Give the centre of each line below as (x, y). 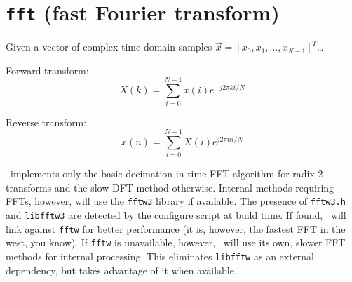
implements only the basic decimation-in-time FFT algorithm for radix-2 (167, 174)
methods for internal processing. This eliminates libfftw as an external (160, 256)
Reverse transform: (46, 122)
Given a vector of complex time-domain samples (109, 47)
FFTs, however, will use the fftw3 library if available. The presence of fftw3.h (176, 201)
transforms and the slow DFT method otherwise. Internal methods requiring (170, 187)
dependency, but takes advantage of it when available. (121, 270)
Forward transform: (47, 70)
